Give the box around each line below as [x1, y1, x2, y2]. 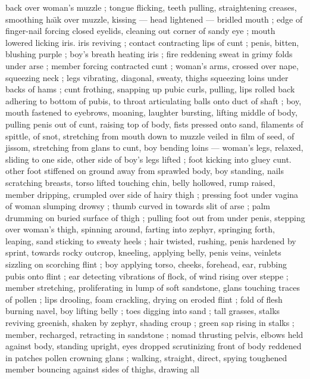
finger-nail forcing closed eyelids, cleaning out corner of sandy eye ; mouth [5, 24, 275, 37]
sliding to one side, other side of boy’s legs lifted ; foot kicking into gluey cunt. [5, 153, 292, 165]
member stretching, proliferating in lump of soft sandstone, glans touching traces [5, 281, 300, 294]
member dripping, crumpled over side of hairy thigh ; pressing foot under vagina [5, 188, 299, 200]
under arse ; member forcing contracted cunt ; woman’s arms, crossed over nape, [5, 59, 299, 72]
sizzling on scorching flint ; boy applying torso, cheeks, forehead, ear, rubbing [5, 258, 287, 271]
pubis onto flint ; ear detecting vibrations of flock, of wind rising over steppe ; [5, 269, 289, 282]
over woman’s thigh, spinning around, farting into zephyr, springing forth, [5, 223, 275, 235]
